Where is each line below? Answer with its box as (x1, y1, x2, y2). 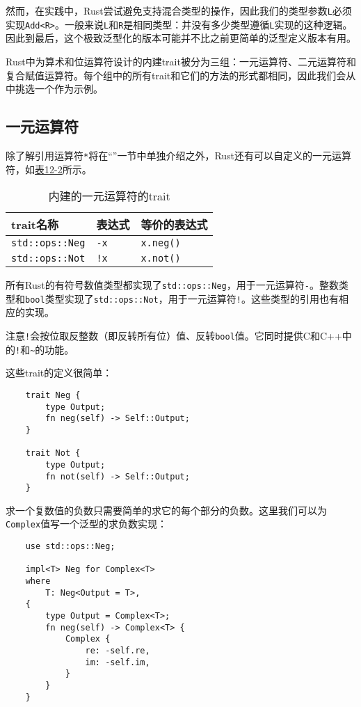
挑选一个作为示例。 (15, 81, 103, 96)
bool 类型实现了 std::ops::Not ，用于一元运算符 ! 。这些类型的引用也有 (25, 291, 339, 305)
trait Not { (25, 448, 81, 459)
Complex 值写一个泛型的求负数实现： (6, 516, 168, 531)
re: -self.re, (85, 646, 150, 656)
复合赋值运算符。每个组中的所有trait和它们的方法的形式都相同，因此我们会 (6, 67, 346, 82)
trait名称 (11, 216, 58, 233)
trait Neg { (25, 390, 81, 400)
